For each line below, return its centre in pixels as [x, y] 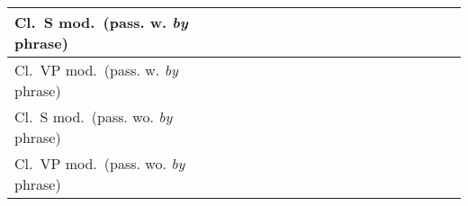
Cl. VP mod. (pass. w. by [96, 70]
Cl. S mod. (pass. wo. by [94, 116]
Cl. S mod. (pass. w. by [101, 22]
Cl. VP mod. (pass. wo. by [100, 163]
